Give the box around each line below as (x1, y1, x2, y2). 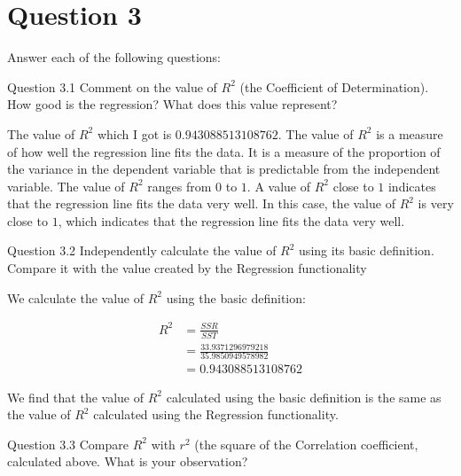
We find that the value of (7, 387, 145, 406)
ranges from (147, 176, 212, 195)
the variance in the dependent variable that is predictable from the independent (7, 160, 441, 178)
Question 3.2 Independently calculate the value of (7, 241, 277, 260)
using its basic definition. (299, 241, 434, 260)
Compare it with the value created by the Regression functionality (7, 259, 367, 277)
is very (418, 194, 454, 213)
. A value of (246, 176, 311, 195)
